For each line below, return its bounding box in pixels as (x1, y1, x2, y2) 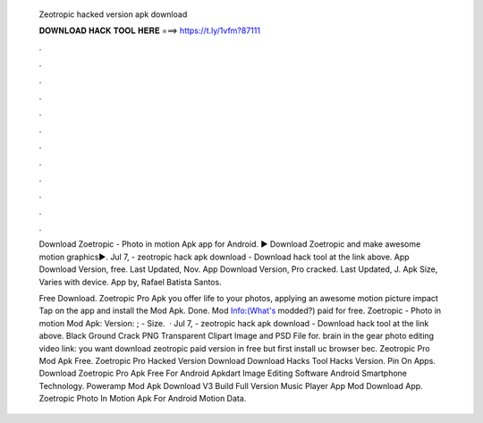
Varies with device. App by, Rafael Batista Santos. (38, 276, 223, 287)
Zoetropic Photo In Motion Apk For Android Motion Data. (38, 393, 247, 404)
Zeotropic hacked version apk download (38, 9, 188, 20)
